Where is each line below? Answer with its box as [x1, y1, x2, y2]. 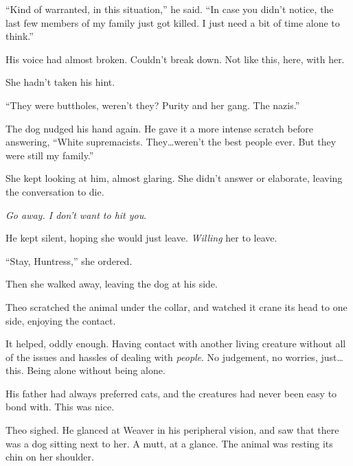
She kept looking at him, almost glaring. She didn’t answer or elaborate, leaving [5, 171, 343, 185]
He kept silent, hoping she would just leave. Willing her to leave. [5, 231, 277, 245]
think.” [5, 29, 34, 43]
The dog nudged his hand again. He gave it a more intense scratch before [5, 121, 313, 135]
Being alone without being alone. [27, 363, 166, 377]
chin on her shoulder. [5, 450, 94, 464]
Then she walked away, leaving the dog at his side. [5, 277, 218, 291]
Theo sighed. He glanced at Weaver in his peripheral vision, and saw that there [5, 423, 339, 437]
